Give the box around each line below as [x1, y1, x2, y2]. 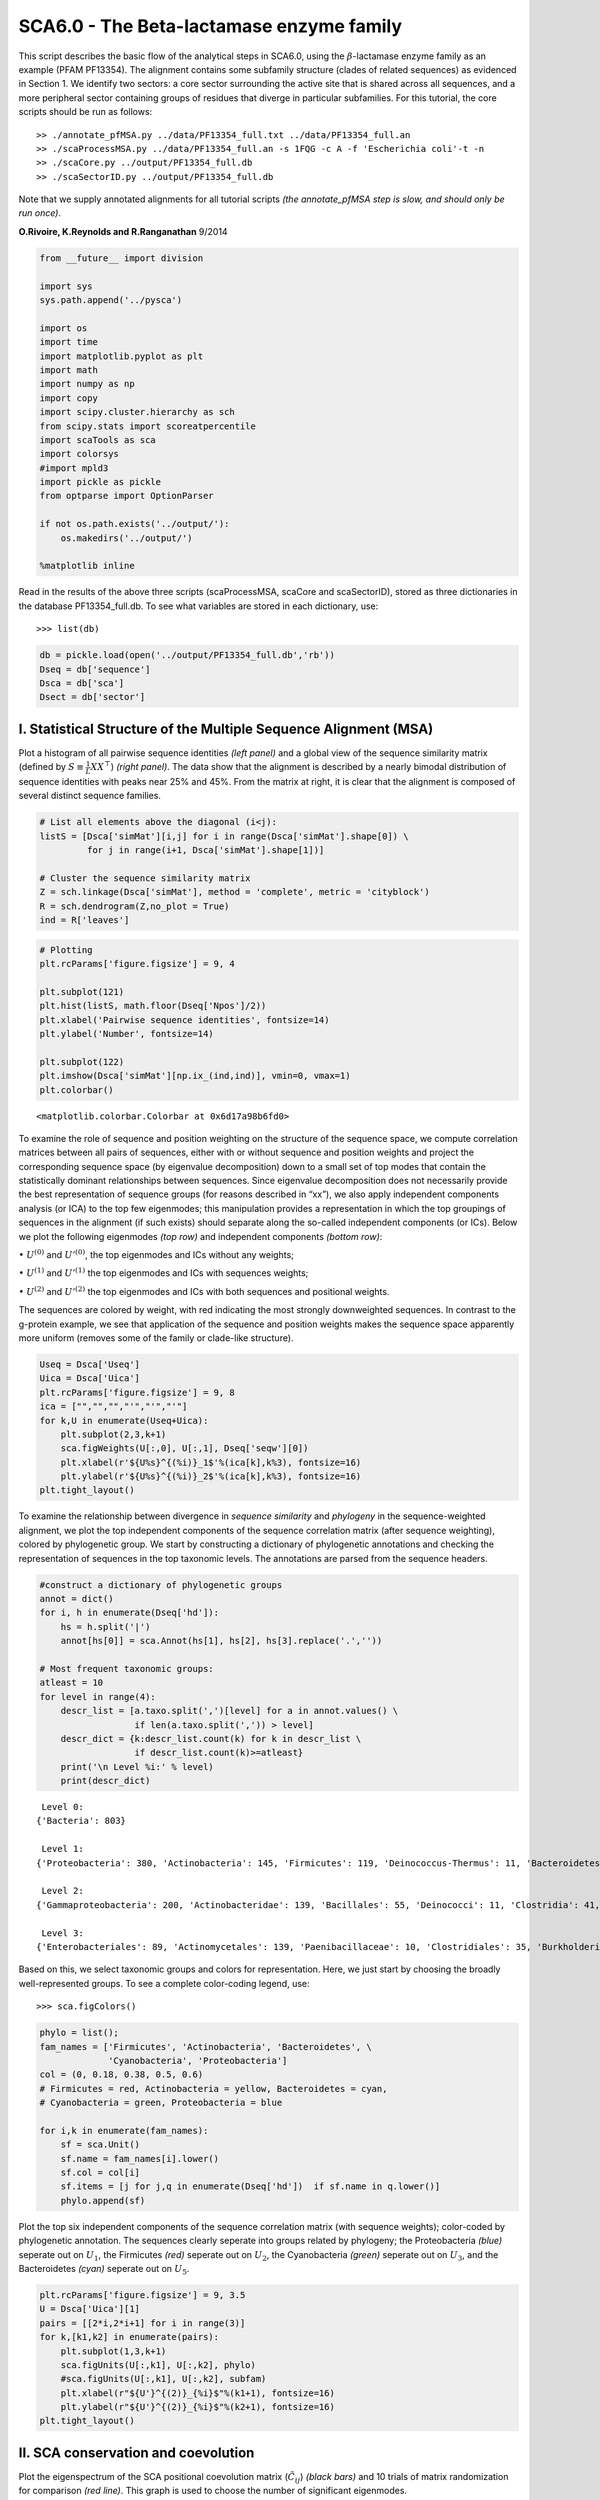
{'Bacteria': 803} [36, 1815, 127, 1827]
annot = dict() [39, 1593, 114, 1605]
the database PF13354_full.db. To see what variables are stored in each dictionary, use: [18, 600, 379, 612]
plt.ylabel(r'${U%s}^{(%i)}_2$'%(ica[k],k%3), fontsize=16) [60, 1471, 362, 1482]
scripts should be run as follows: [18, 106, 153, 118]
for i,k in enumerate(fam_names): [39, 2125, 209, 2136]
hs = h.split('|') [60, 1621, 151, 1632]
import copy [39, 392, 99, 404]
